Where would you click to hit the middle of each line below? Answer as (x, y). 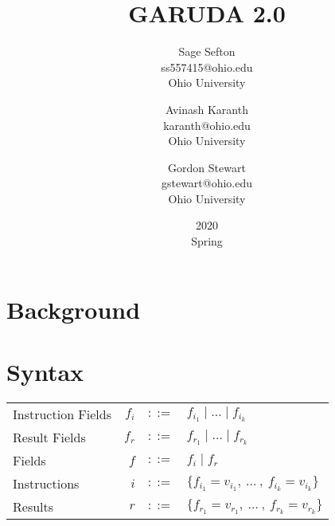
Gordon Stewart (207, 167)
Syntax (45, 372)
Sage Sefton (207, 51)
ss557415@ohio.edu (207, 67)
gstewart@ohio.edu (207, 183)
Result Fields (49, 437)
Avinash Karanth (207, 109)
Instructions (46, 483)
